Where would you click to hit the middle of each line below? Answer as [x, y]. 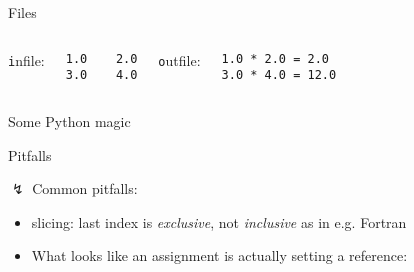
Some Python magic [69, 120]
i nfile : [26, 59]
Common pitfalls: [85, 188]
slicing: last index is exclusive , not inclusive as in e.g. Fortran [219, 221]
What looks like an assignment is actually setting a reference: [219, 255]
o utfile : [179, 59]
